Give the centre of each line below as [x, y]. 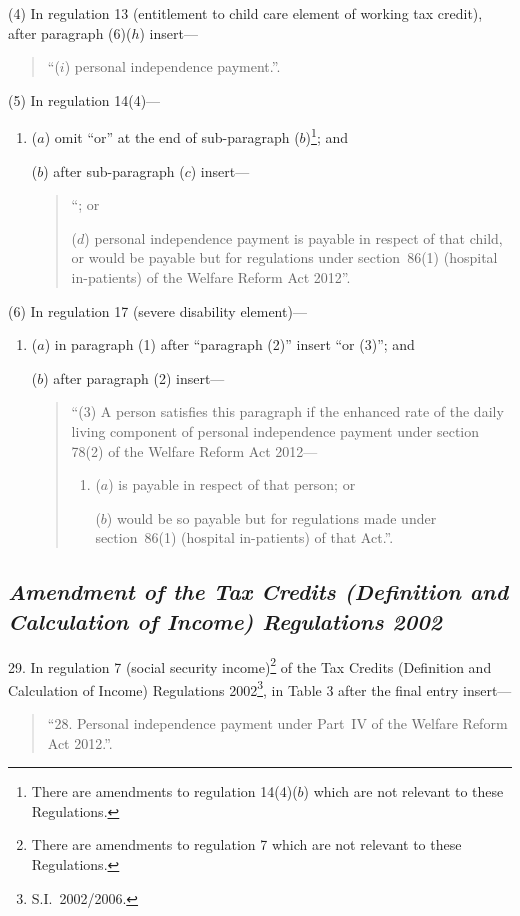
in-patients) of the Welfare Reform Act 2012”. [211, 277]
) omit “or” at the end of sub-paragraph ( [172, 137]
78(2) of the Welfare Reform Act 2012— [194, 450]
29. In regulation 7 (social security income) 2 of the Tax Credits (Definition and [250, 665]
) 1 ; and [327, 136]
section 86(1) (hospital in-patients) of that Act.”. [244, 537]
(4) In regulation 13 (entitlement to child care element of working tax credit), [245, 13]
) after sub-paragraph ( [114, 170]
